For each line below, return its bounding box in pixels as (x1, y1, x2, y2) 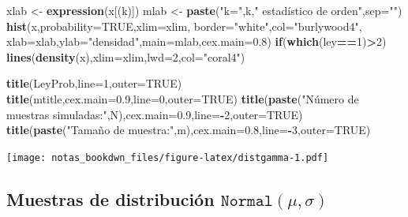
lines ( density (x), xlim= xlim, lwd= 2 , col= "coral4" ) (6, 48, 245, 65)
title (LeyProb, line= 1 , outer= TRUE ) (6, 75, 182, 92)
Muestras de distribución (6, 186, 215, 211)
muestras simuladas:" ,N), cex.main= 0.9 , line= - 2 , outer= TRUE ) (6, 106, 303, 122)
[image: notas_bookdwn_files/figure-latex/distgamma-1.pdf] (6, 152, 329, 163)
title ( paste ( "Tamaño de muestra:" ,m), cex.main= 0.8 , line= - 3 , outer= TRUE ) (6, 122, 371, 138)
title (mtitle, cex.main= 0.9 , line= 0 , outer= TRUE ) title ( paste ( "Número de (6, 90, 359, 107)
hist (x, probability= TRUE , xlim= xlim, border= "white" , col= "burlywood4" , (6, 17, 362, 34)
